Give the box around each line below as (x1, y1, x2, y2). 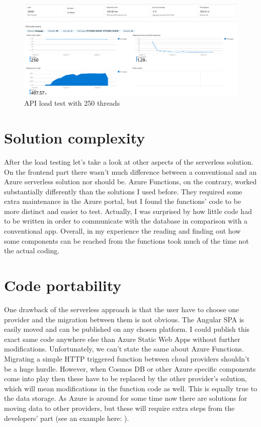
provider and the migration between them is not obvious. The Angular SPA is (4, 314, 244, 324)
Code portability (4, 275, 122, 296)
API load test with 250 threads (24, 98, 120, 108)
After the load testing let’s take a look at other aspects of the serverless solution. (4, 156, 253, 167)
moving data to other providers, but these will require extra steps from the (4, 402, 235, 413)
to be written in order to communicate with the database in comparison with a (4, 216, 248, 226)
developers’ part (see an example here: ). (4, 412, 129, 423)
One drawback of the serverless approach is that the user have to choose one (4, 304, 239, 314)
